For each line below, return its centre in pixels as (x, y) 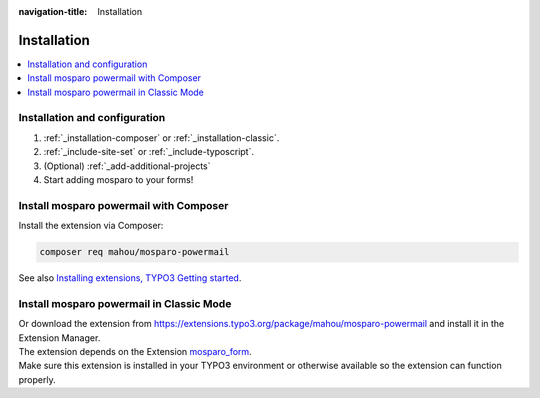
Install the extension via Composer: (91, 226)
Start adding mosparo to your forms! (118, 179)
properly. (37, 379)
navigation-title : (53, 11)
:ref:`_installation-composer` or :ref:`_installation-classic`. (161, 137)
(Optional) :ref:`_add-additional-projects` (127, 166)
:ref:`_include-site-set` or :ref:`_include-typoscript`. (149, 152)
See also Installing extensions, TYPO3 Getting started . (130, 278)
